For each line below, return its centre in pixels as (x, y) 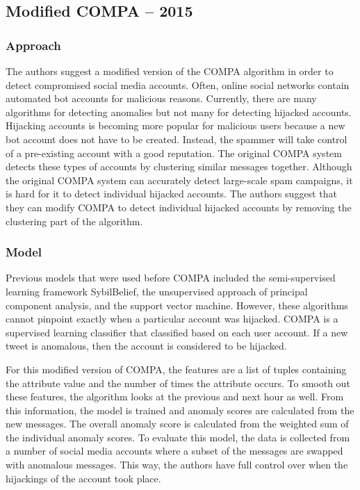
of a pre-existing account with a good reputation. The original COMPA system (174, 153)
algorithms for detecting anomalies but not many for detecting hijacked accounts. (179, 112)
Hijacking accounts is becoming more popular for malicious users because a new (175, 125)
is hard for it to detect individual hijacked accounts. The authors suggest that (171, 194)
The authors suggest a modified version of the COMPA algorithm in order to (170, 71)
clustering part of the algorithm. (74, 221)
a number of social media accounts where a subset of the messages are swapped (174, 451)
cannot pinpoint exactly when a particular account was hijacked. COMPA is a (172, 319)
